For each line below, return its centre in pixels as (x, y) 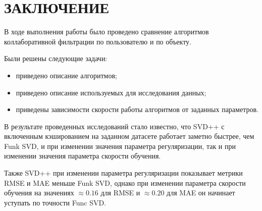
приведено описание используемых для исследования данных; (111, 92)
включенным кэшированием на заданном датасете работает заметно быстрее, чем (129, 136)
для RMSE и (120, 193)
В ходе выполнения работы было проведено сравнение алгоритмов (107, 32)
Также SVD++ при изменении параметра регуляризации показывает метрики (123, 173)
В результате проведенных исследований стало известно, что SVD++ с (114, 126)
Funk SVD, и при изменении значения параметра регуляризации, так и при (120, 146)
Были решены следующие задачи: (56, 58)
